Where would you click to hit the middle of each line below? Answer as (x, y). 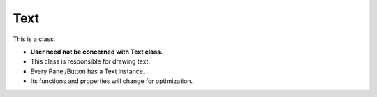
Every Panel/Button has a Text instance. (88, 71)
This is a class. (34, 39)
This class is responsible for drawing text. (90, 61)
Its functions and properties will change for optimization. (112, 81)
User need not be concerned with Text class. (97, 52)
